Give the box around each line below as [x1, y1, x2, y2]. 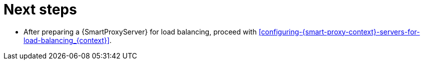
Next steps [4, 1, 77, 18]
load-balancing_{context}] [24, 35, 110, 44]
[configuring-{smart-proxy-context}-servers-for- [258, 27, 420, 36]
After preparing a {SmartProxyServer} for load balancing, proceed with [24, 27, 257, 36]
